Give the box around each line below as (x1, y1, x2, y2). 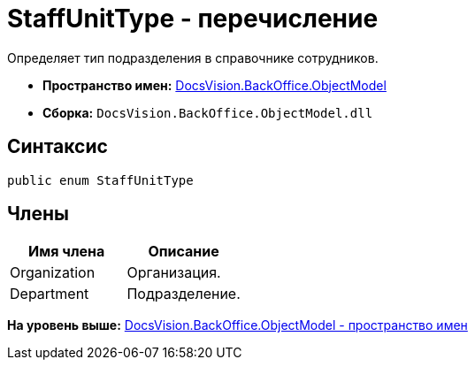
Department (10, 285, 89, 303)
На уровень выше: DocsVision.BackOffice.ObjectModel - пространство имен (7, 317, 468, 333)
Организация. (126, 264, 221, 282)
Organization (10, 264, 96, 282)
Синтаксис (7, 135, 108, 158)
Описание (148, 242, 219, 261)
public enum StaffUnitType (7, 172, 194, 187)
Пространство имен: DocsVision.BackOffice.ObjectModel (42, 77, 387, 93)
